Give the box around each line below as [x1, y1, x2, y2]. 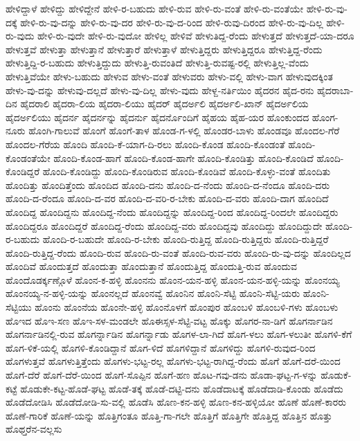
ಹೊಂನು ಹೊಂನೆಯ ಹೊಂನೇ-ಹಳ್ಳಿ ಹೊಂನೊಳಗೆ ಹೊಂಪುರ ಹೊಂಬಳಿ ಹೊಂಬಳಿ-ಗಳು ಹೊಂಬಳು [35, 300, 339, 314]
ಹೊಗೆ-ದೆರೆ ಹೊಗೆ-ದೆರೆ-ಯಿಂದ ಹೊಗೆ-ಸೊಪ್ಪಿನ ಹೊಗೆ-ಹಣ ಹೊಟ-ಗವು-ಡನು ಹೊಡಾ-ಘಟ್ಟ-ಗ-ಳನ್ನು [6, 368, 318, 382]
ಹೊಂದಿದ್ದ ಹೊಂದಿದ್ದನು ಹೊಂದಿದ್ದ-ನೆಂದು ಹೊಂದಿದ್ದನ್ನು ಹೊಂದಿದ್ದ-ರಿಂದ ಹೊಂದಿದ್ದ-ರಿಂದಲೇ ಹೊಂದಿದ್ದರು [6, 204, 339, 219]
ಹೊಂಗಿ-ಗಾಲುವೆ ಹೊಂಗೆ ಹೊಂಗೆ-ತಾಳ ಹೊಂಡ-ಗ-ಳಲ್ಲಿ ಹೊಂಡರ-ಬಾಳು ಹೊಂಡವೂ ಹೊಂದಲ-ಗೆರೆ [28, 123, 340, 138]
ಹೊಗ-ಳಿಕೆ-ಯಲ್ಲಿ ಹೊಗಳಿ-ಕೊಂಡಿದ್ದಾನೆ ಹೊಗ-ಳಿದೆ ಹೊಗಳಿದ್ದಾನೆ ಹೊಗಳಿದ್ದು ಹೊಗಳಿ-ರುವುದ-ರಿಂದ [6, 340, 316, 354]
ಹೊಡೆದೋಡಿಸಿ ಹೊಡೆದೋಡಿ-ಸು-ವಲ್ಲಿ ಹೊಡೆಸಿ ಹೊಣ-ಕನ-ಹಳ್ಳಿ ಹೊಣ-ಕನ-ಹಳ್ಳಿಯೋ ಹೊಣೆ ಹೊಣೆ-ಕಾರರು [6, 395, 347, 409]
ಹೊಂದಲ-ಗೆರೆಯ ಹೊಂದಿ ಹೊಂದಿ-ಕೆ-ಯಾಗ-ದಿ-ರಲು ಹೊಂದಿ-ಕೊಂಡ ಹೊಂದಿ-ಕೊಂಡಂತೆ [6, 136, 285, 151]
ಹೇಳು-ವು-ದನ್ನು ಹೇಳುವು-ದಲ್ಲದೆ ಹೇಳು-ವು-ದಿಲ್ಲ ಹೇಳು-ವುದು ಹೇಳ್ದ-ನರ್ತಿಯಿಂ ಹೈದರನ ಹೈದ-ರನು [6, 82, 314, 97]
